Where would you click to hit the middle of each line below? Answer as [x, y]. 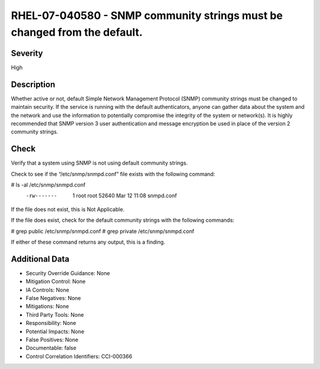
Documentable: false [51, 348]
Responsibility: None [51, 323]
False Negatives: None [53, 298]
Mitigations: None [47, 307]
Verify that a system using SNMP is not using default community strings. [99, 163]
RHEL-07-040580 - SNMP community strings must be [147, 15]
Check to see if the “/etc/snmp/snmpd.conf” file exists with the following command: [113, 174]
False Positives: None [52, 340]
